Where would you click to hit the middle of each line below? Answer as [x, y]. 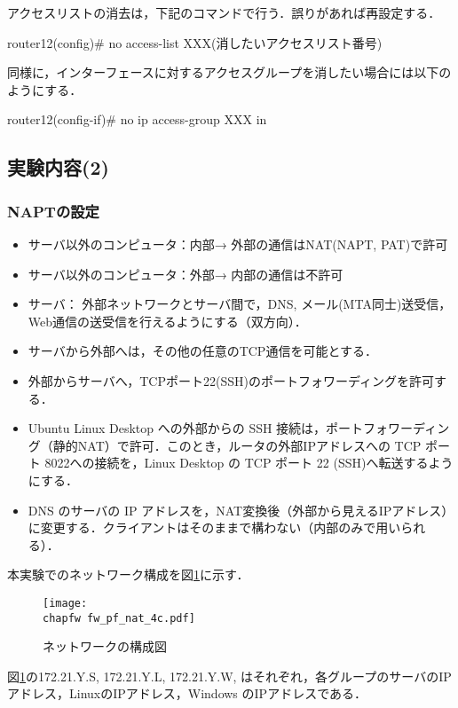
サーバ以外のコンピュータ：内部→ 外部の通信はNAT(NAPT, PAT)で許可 [238, 244]
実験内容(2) [58, 167]
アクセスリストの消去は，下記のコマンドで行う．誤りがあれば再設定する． [224, 12]
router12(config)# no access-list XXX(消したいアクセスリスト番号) [195, 42]
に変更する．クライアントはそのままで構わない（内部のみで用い [214, 527]
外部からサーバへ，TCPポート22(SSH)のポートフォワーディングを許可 [231, 380]
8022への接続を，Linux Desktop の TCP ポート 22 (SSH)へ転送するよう [249, 463]
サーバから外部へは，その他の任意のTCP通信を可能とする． [202, 351]
